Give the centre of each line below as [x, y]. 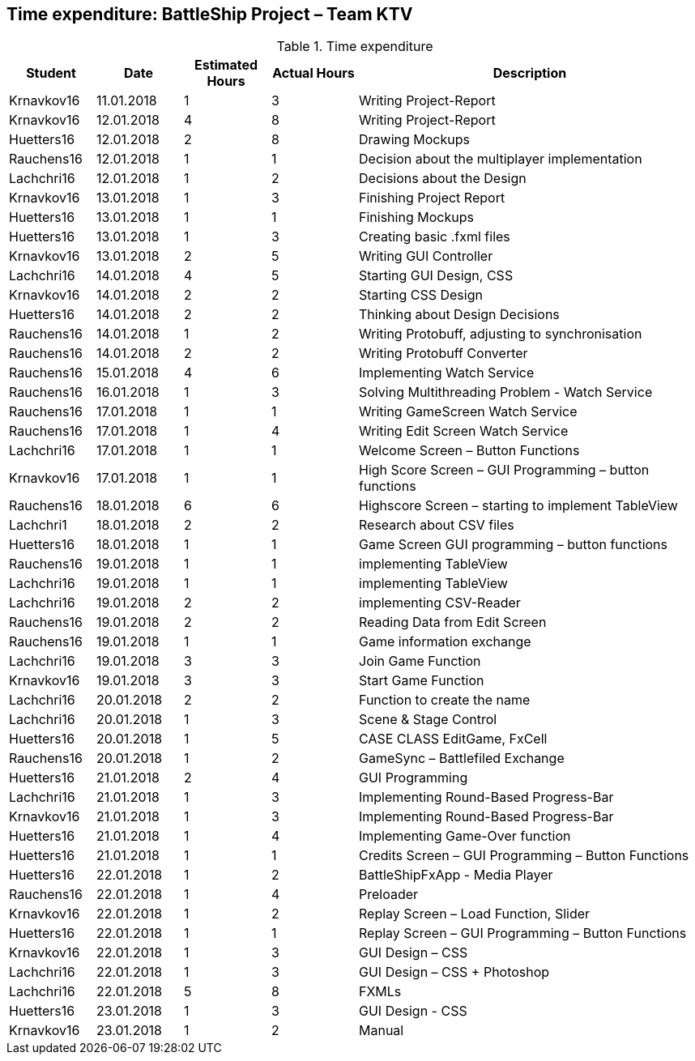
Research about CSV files [437, 525]
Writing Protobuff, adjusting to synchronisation [501, 334]
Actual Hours [313, 73]
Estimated [226, 65]
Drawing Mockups [414, 140]
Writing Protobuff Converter [443, 354]
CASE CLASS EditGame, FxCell [453, 739]
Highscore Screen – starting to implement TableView [518, 506]
